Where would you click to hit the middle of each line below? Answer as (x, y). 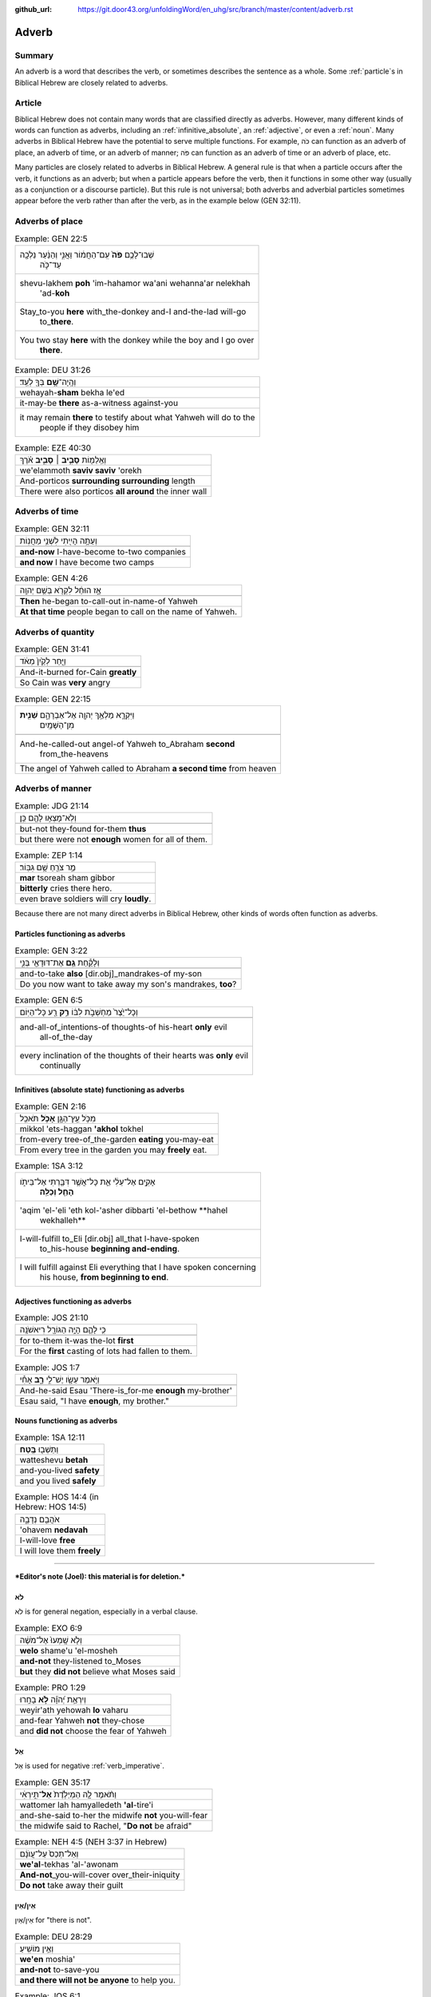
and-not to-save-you (59, 1970)
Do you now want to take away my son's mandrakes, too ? (128, 984)
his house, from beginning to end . (104, 1277)
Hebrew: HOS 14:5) (51, 1507)
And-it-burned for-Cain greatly (78, 673)
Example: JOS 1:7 (47, 1368)
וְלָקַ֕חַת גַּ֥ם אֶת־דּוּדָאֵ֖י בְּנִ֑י (59, 963)
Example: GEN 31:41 (52, 649)
